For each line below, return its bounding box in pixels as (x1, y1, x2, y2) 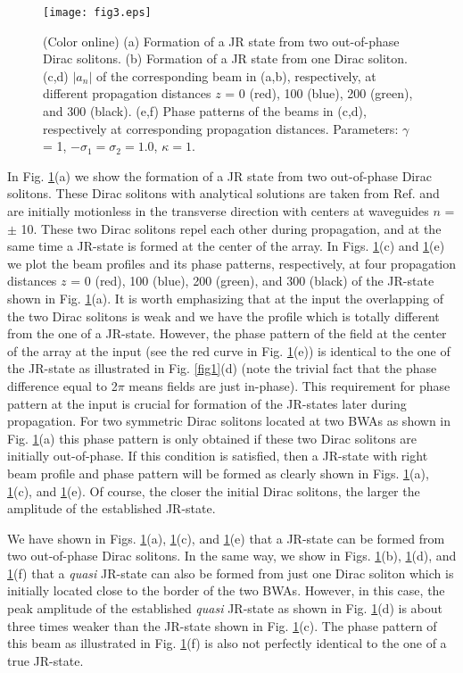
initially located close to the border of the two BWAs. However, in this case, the (7, 581, 445, 600)
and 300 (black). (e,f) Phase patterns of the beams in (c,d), (43, 102, 367, 120)
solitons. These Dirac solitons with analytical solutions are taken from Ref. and (7, 184, 440, 203)
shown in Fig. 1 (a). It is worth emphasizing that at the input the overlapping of (7, 288, 443, 307)
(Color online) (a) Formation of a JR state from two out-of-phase (43, 31, 400, 50)
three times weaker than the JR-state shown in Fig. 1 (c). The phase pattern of (7, 616, 437, 635)
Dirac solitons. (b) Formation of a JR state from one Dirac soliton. (43, 49, 408, 68)
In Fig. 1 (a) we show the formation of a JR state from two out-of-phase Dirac (7, 166, 432, 185)
